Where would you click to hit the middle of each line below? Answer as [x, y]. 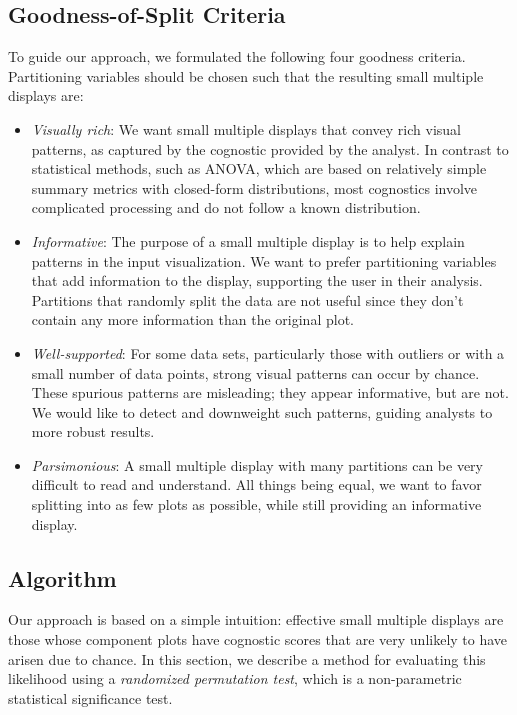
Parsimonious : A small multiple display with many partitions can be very [257, 464]
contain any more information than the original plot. [192, 319]
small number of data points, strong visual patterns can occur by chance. [255, 372]
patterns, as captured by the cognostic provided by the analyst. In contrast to [270, 148]
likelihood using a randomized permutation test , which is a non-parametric [235, 678]
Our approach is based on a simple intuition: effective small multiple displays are [256, 619]
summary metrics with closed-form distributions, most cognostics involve [254, 187]
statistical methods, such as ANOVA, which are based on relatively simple [259, 168]
